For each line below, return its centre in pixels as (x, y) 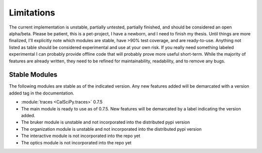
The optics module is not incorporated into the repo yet (76, 142)
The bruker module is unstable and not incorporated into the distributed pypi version (106, 122)
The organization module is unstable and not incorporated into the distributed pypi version (111, 129)
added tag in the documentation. (42, 93)
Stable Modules (33, 75)
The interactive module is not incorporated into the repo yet (81, 136)
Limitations (32, 13)
